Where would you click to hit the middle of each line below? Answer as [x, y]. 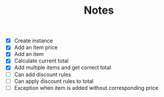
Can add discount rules [43, 74]
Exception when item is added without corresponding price [86, 87]
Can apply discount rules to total [54, 81]
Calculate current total [41, 61]
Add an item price [36, 48]
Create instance [33, 41]
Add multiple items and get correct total [62, 68]
